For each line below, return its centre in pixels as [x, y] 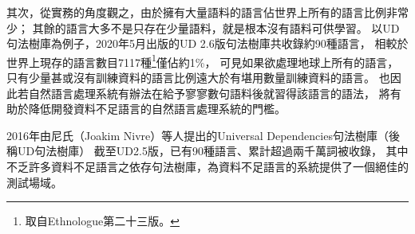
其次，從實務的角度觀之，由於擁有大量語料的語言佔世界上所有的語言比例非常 [207, 12]
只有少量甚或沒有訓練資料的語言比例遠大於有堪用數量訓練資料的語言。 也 [198, 78]
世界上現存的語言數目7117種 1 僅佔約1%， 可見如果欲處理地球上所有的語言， [203, 60]
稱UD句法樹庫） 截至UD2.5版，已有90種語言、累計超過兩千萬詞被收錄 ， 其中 [207, 151]
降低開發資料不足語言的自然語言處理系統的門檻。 [157, 109]
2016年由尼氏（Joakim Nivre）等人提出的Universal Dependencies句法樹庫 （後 [203, 135]
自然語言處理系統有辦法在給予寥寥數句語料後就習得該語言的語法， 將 [209, 93]
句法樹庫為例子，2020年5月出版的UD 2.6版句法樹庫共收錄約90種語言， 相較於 [207, 43]
